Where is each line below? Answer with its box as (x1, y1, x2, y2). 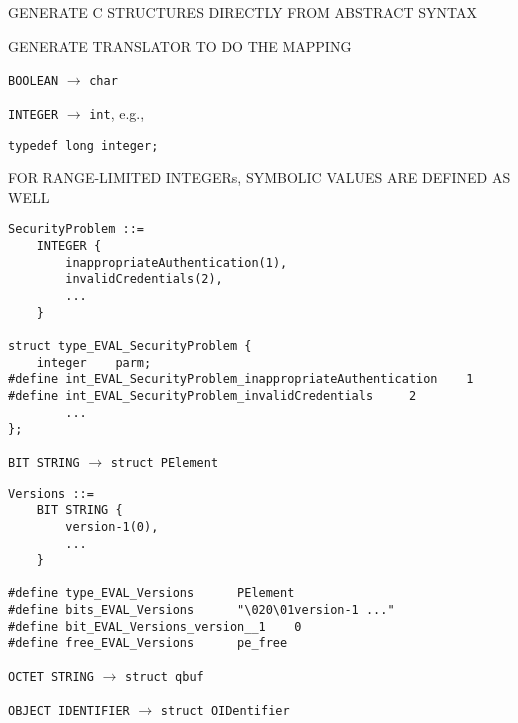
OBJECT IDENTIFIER (8, 703, 130, 718)
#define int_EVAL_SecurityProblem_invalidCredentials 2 (8, 388, 417, 403)
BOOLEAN (8, 74, 59, 89)
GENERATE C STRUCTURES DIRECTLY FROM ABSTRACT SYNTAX (8, 2, 477, 22)
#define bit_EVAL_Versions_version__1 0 (8, 619, 302, 634)
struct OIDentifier (160, 703, 290, 718)
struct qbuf (124, 670, 204, 685)
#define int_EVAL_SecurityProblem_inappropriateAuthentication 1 (8, 372, 474, 387)
